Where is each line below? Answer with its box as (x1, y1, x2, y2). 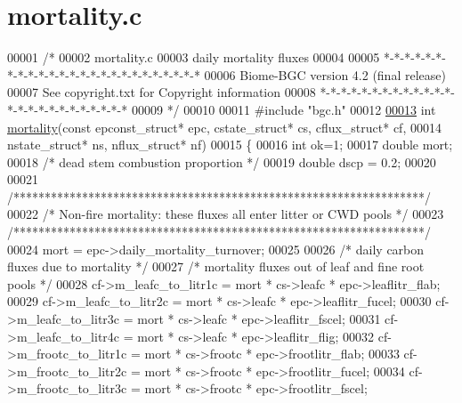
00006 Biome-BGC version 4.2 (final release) (204, 65, 446, 84)
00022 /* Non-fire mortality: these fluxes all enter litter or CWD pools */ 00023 (7, 205, 444, 223)
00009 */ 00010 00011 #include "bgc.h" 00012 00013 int (131, 100, 436, 118)
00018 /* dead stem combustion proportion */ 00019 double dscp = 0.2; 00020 (7, 152, 436, 171)
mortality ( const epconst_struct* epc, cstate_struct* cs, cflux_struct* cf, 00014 (7, 117, 442, 136)
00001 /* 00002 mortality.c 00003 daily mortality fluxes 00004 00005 (7, 48, 380, 67)
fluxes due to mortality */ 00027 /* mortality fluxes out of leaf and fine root (7, 257, 425, 276)
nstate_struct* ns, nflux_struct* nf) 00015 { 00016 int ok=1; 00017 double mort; (7, 135, 453, 154)
